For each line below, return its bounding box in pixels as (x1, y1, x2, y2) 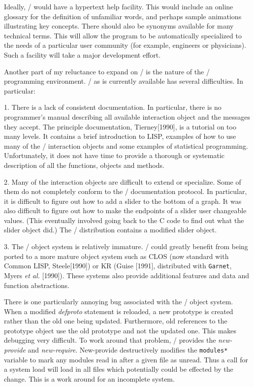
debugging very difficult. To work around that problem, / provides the (4, 335, 216, 345)
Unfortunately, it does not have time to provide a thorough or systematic (4, 150, 225, 161)
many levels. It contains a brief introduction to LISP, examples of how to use (4, 131, 236, 141)
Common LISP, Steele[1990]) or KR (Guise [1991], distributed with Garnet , (4, 260, 232, 271)
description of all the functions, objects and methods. (4, 160, 164, 170)
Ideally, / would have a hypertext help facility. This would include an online (4, 1, 233, 11)
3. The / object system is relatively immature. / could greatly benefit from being (4, 241, 248, 252)
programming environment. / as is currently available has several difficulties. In (4, 76, 243, 86)
